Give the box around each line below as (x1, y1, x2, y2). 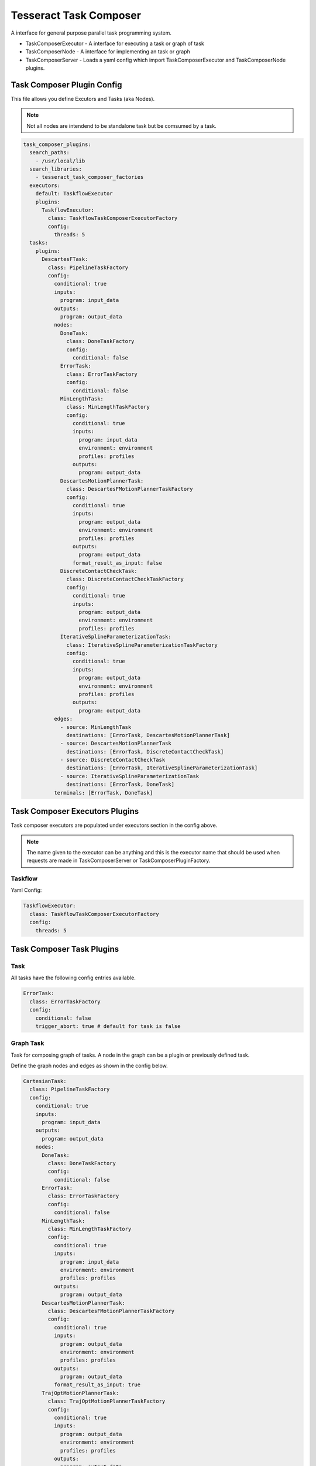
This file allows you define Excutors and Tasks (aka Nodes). (11, 96, 155, 103)
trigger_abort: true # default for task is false (35, 1023, 181, 1029)
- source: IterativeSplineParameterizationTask (60, 773, 200, 779)
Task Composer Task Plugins (11, 944, 119, 954)
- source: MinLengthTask (60, 724, 132, 730)
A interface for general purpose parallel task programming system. (11, 29, 172, 36)
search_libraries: (29, 165, 82, 172)
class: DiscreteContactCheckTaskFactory (66, 576, 184, 583)
